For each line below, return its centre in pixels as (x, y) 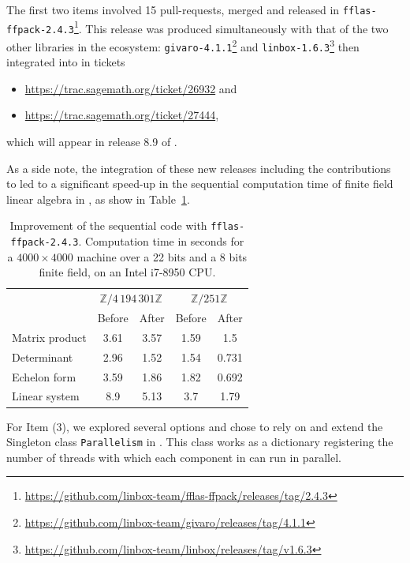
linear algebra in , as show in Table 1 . (98, 199)
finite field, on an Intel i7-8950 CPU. (127, 272)
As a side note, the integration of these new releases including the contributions (199, 168)
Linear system (46, 396)
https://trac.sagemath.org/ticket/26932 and (131, 88)
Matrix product (49, 337)
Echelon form (44, 376)
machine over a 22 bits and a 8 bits (162, 256)
